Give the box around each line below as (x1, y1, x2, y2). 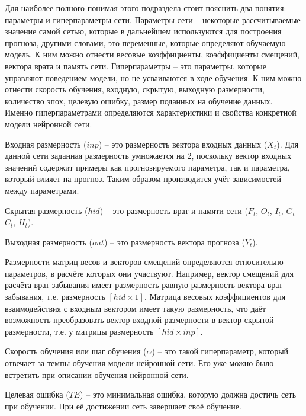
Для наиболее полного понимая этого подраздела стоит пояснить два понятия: (5, 2, 286, 14)
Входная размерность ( (5, 137, 87, 150)
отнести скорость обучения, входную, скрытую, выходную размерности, (5, 83, 265, 95)
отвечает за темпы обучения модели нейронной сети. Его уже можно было (5, 357, 274, 369)
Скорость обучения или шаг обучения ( (5, 345, 147, 357)
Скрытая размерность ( (5, 204, 88, 216)
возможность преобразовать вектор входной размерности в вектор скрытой (5, 313, 274, 326)
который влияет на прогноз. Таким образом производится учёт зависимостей (5, 172, 281, 185)
